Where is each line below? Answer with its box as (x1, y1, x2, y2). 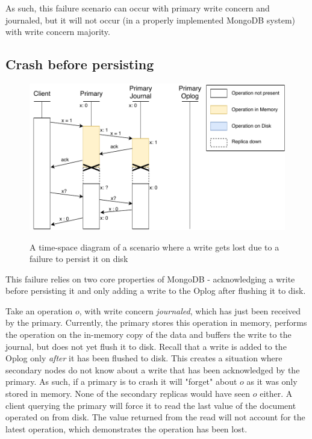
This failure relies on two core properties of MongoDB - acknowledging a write (5, 272, 295, 285)
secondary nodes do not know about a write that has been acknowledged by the (5, 363, 300, 376)
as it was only (246, 375, 298, 388)
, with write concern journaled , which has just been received (79, 304, 301, 317)
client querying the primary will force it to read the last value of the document (5, 399, 296, 411)
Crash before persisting (5, 55, 154, 73)
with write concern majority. (5, 25, 110, 38)
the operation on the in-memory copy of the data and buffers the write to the (5, 328, 292, 341)
